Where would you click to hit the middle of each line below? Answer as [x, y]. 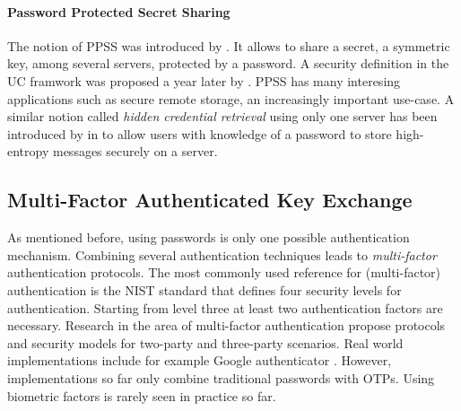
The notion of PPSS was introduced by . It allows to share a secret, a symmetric [229, 45]
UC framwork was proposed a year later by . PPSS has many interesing [204, 80]
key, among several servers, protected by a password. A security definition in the [228, 63]
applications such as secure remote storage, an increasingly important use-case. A [231, 98]
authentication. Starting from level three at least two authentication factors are [225, 307]
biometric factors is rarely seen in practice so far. [142, 395]
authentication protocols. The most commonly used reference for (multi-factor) [224, 272]
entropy [28, 151]
